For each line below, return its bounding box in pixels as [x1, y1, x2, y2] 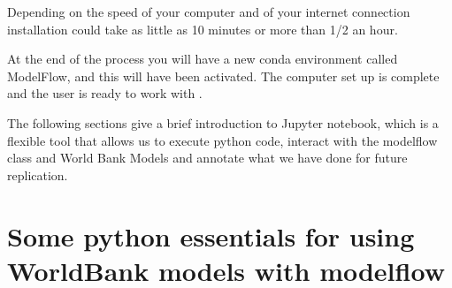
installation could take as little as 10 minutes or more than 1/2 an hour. [7, 19, 398, 38]
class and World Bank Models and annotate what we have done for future [7, 148, 408, 167]
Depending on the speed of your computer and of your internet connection [7, 3, 410, 20]
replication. [7, 165, 68, 184]
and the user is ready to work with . [7, 84, 203, 102]
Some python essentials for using [7, 217, 415, 254]
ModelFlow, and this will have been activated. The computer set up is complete [7, 66, 440, 85]
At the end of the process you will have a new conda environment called [7, 49, 398, 68]
